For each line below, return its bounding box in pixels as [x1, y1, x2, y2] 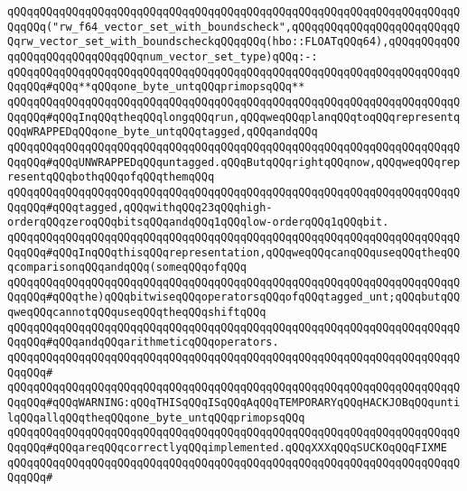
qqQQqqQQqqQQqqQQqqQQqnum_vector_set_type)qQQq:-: [7, 50, 318, 63]
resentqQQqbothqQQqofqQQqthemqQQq [7, 171, 215, 184]
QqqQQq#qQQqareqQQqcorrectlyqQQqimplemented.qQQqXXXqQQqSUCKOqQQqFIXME [7, 441, 447, 455]
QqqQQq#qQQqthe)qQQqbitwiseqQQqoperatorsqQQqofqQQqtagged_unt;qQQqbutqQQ [7, 291, 461, 304]
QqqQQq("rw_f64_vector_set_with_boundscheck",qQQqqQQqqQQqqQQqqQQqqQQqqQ [7, 20, 461, 33]
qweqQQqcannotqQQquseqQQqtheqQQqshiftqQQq [7, 306, 266, 320]
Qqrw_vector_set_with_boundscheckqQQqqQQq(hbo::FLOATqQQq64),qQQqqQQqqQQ [7, 35, 461, 49]
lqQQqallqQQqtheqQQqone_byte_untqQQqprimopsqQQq [7, 411, 305, 424]
